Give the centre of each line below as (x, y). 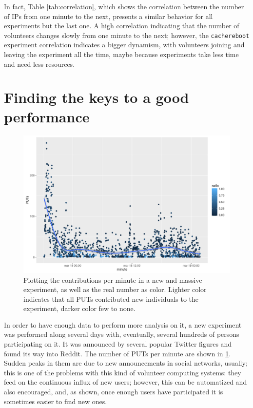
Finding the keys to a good (97, 97)
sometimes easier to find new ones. (56, 401)
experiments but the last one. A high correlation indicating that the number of (122, 26)
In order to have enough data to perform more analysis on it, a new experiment (123, 324)
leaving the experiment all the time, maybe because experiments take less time (121, 54)
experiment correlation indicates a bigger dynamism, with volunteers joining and (124, 45)
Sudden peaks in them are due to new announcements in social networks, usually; (126, 363)
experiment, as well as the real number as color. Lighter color (115, 289)
